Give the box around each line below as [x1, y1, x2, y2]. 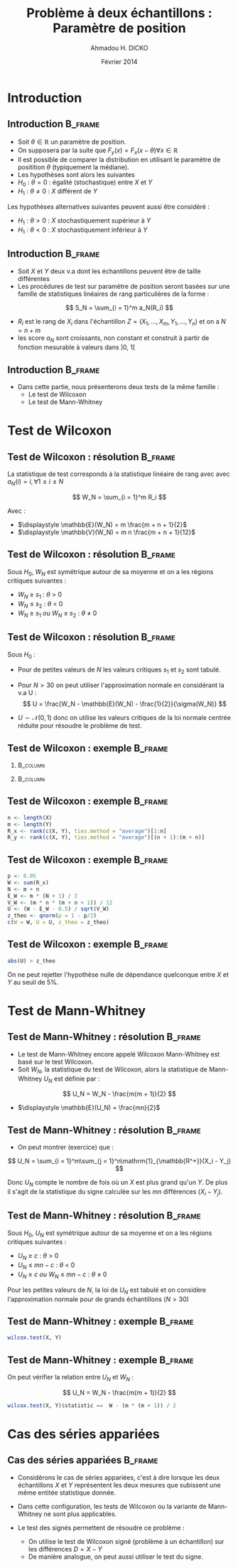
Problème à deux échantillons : [26, 5, 212, 21]
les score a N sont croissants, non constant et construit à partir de [17, 334, 210, 344]
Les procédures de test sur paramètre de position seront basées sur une [17, 282, 230, 290]
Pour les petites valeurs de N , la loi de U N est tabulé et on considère [7, 1286, 207, 1296]
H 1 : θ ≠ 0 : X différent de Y [17, 187, 98, 197]
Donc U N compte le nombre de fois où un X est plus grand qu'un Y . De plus [7, 1178, 228, 1188]
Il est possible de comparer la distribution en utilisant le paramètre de [17, 155, 221, 164]
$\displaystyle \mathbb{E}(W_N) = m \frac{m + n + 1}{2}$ [17, 520, 187, 529]
